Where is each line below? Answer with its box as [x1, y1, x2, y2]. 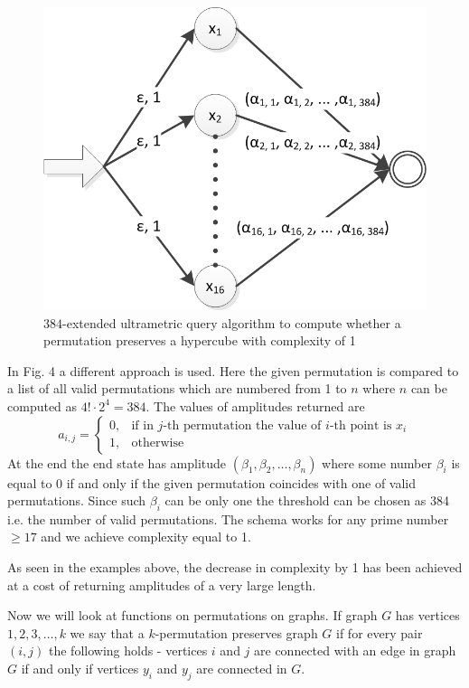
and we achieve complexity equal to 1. [41, 527, 251, 546]
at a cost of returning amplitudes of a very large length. [7, 575, 316, 594]
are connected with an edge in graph [254, 641, 456, 660]
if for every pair [336, 623, 423, 642]
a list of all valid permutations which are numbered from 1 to [7, 379, 347, 398]
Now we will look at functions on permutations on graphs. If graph [7, 606, 378, 625]
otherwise [131, 437, 184, 450]
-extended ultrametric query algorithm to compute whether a [62, 313, 401, 332]
